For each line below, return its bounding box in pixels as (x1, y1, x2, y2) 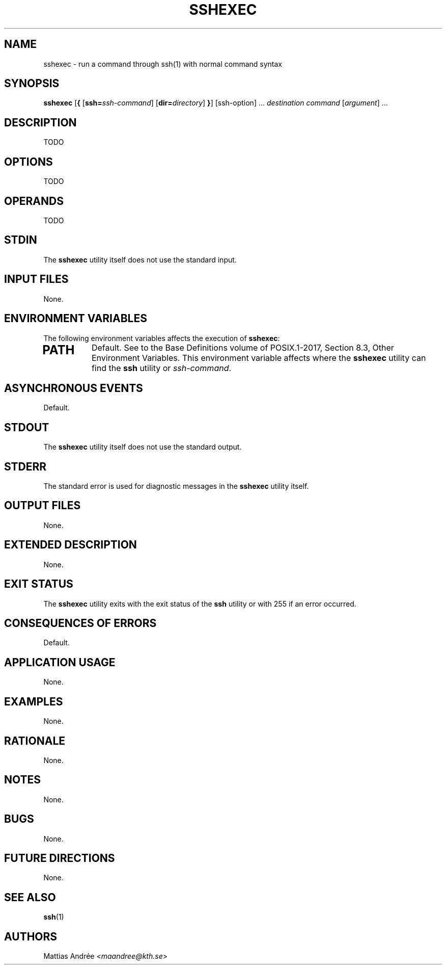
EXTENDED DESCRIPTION (4, 538, 137, 552)
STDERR (4, 460, 47, 473)
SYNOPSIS (4, 77, 60, 90)
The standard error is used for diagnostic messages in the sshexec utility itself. (43, 482, 309, 491)
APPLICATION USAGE (4, 656, 116, 669)
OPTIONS (4, 155, 53, 168)
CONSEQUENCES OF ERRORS (4, 616, 157, 630)
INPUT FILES (4, 273, 69, 286)
